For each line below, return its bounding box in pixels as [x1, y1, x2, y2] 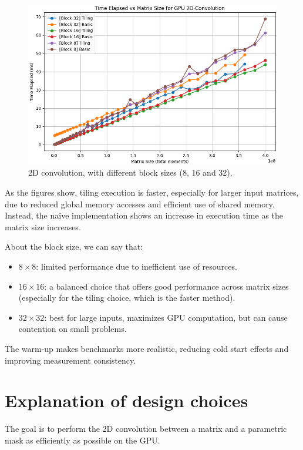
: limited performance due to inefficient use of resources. [36, 260, 237, 272]
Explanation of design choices [5, 388, 248, 412]
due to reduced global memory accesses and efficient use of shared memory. [5, 197, 275, 210]
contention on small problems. [18, 323, 127, 335]
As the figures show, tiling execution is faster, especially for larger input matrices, [5, 186, 299, 198]
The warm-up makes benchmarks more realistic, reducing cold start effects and [5, 342, 289, 354]
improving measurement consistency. [5, 354, 136, 366]
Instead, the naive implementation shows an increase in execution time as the [5, 209, 284, 221]
